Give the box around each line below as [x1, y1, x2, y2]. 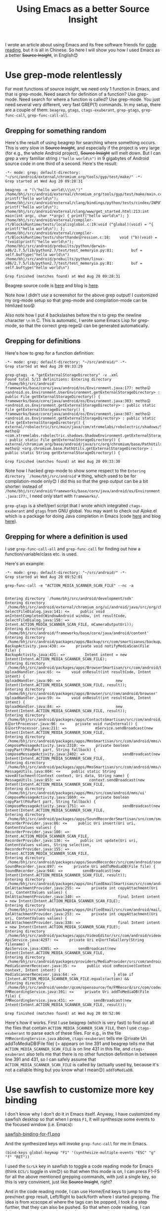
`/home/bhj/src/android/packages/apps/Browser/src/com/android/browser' [5, 691, 158, 696]
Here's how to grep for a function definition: [5, 350, 95, 356]
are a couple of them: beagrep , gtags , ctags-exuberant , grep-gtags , [5, 107, 141, 113]
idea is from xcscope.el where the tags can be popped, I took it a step [5, 1199, 147, 1205]
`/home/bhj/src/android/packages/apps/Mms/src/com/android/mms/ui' [5, 790, 147, 796]
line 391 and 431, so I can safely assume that [5, 1056, 96, 1062]
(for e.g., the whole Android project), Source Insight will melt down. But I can [5, 150, 161, 156]
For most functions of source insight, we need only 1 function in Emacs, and [5, 86, 160, 92]
